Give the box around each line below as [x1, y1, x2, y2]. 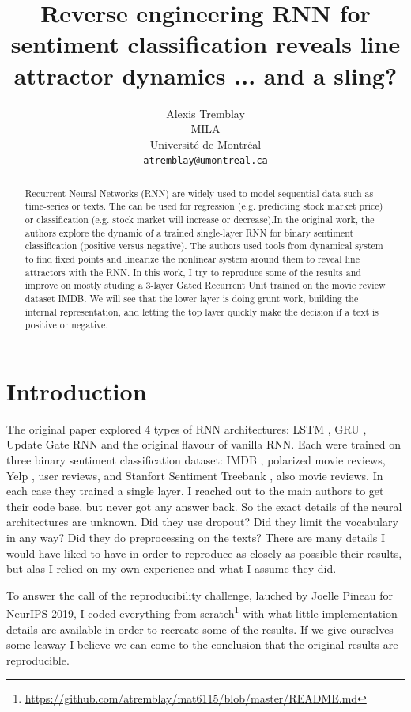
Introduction [6, 374, 147, 407]
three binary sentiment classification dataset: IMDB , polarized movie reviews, [6, 452, 386, 468]
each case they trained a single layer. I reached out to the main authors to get [6, 483, 384, 499]
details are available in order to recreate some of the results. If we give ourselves [6, 620, 394, 637]
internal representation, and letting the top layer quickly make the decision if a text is [25, 305, 379, 318]
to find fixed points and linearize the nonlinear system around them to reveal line [25, 252, 360, 266]
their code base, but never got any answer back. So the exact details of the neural [6, 498, 402, 514]
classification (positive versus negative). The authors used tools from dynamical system [25, 239, 383, 252]
